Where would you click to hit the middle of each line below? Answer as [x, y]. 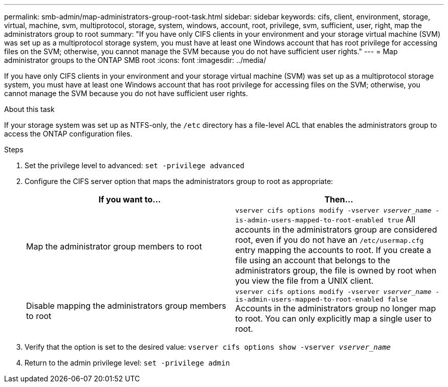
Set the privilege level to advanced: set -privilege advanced [135, 165]
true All [401, 219]
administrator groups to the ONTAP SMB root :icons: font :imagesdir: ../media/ [135, 60]
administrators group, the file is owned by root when [336, 270]
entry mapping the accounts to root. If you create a [333, 250]
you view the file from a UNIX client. [305, 281]
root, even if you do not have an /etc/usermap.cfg [330, 240]
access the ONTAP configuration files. [68, 134]
